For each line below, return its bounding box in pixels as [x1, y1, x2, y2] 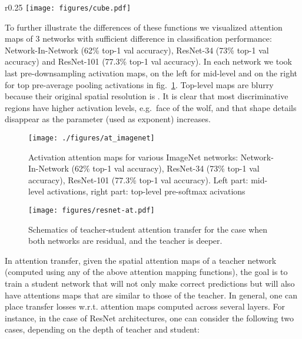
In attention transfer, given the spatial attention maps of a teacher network [5, 254, 277, 266]
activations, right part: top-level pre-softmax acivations [47, 185, 245, 197]
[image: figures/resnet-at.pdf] [28, 206, 155, 215]
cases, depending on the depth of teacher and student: [5, 323, 200, 335]
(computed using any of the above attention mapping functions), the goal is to [5, 266, 288, 278]
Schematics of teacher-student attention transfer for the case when [28, 223, 268, 235]
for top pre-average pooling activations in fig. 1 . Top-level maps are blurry [5, 78, 274, 90]
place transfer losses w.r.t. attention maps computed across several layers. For [5, 300, 285, 313]
